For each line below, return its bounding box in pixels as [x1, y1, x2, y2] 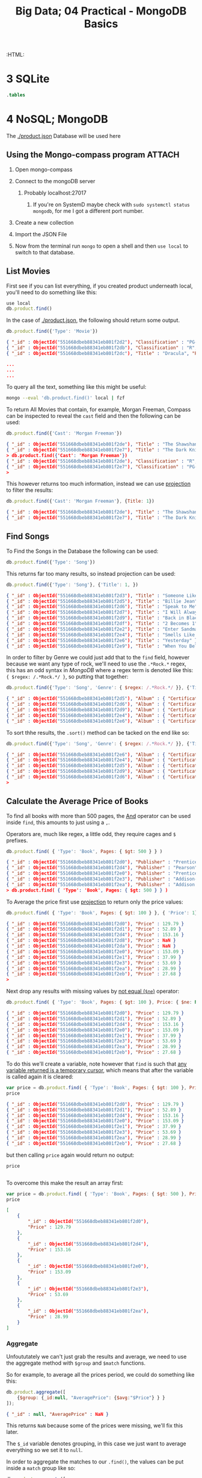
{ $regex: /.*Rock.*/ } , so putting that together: [6, 673, 129, 681]
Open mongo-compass [14, 166, 73, 173]
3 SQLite [6, 72, 50, 86]
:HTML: [6, 51, 25, 58]
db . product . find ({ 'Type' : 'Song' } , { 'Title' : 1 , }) [6, 582, 138, 588]
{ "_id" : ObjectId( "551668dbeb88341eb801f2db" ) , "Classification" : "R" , [6, 345, 198, 351]
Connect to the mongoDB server [14, 177, 96, 184]
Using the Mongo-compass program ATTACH [6, 149, 180, 160]
